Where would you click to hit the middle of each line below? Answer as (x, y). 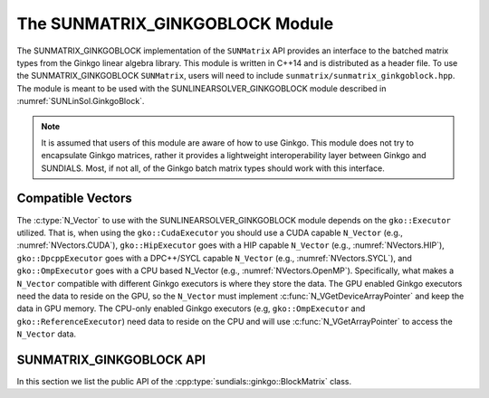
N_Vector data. (47, 334)
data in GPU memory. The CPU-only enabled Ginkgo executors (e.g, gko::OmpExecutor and (191, 308)
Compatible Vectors (74, 199)
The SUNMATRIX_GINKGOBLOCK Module (175, 24)
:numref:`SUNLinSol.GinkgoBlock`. (81, 101)
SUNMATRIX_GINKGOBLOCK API (111, 360)
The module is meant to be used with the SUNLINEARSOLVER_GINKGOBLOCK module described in (201, 88)
